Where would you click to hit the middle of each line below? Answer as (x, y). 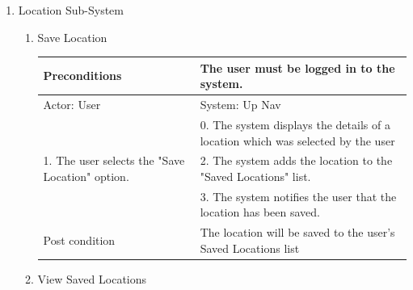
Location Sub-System (71, 10)
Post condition (79, 240)
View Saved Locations (92, 278)
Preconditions (82, 76)
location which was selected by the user (297, 140)
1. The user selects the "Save (114, 160)
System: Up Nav (240, 105)
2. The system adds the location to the (296, 160)
